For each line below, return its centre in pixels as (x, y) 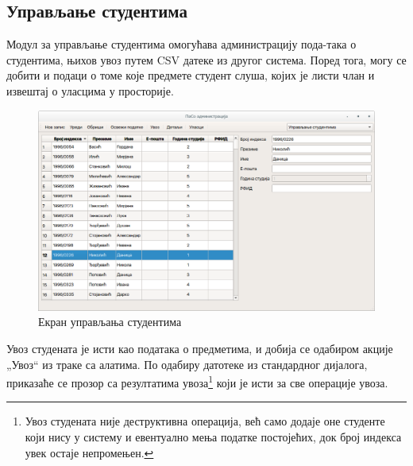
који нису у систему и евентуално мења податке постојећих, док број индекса (213, 436)
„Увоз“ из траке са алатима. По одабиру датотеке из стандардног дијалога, (187, 364)
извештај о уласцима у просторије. (90, 90)
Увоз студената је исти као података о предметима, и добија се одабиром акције (200, 348)
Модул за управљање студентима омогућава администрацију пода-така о (181, 44)
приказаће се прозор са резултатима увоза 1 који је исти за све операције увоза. (197, 381)
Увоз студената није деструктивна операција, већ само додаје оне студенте (205, 421)
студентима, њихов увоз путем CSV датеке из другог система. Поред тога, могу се (206, 59)
